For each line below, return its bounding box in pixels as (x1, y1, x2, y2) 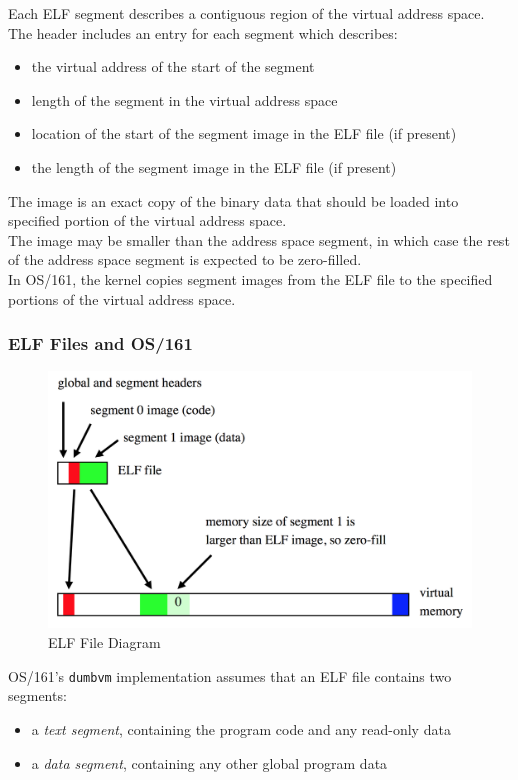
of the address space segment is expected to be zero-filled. (8, 249, 362, 270)
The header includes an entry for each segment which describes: (8, 22, 398, 43)
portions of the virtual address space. (8, 288, 236, 309)
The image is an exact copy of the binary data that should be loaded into (8, 190, 459, 211)
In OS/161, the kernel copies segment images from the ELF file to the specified (8, 268, 493, 289)
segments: (8, 685, 67, 706)
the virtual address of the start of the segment (31, 56, 315, 77)
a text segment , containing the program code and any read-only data (31, 718, 451, 739)
